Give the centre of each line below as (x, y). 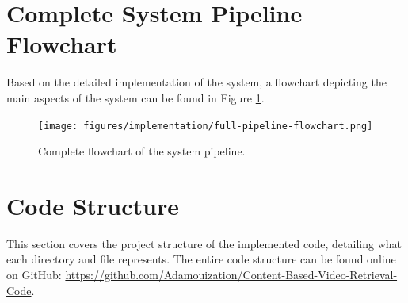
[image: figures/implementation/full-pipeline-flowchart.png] (206, 126)
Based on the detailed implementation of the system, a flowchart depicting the (196, 82)
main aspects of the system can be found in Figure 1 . (135, 97)
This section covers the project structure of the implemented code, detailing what (204, 243)
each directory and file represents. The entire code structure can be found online (201, 259)
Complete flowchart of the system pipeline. (142, 151)
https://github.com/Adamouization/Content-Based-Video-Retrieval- (231, 275)
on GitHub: (34, 275)
